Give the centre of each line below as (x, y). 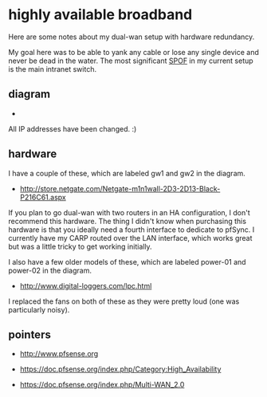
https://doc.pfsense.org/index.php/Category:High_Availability (120, 369)
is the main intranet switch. (53, 69)
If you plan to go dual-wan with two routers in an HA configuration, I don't (129, 212)
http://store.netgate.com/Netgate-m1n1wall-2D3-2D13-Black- (120, 188)
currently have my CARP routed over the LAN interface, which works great (130, 238)
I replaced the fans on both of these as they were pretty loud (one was (124, 301)
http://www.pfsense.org (59, 354)
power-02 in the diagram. (50, 270)
